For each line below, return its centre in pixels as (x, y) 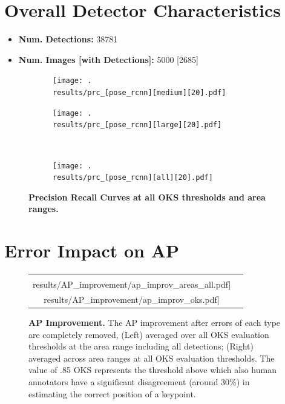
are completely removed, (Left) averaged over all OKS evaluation (149, 334)
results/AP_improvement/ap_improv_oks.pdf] (132, 299)
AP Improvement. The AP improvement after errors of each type (155, 323)
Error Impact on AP (92, 250)
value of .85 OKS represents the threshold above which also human (152, 370)
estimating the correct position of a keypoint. (112, 393)
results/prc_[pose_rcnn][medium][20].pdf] (139, 92)
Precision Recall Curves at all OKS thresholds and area (147, 197)
